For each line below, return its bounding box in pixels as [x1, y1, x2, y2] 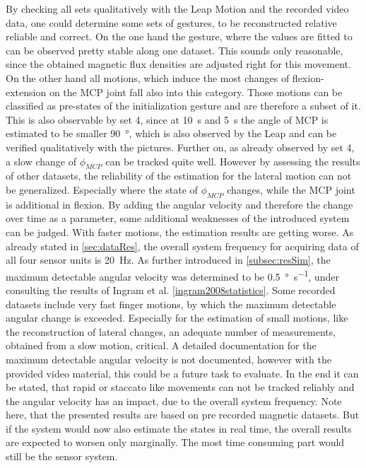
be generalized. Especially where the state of [6, 182, 198, 197]
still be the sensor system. [6, 449, 118, 464]
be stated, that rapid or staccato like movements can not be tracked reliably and [6, 380, 355, 394]
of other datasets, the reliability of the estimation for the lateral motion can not [6, 168, 352, 183]
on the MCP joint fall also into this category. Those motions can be [49, 84, 343, 99]
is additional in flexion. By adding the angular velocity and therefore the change [6, 197, 353, 211]
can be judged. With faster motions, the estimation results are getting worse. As [6, 224, 354, 239]
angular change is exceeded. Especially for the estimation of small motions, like [6, 310, 348, 325]
